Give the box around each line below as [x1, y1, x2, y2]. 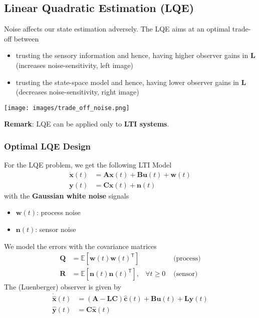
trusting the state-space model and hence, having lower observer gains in [16, 76, 239, 87]
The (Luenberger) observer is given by [4, 281, 121, 292]
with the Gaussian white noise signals [4, 190, 129, 200]
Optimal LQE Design [4, 139, 91, 152]
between [14, 33, 39, 43]
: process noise [36, 207, 81, 217]
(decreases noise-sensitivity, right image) [16, 86, 139, 97]
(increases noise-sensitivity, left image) [16, 59, 133, 70]
